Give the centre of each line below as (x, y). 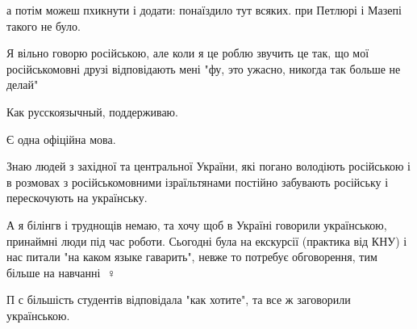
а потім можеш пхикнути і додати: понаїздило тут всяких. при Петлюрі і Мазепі (204, 10)
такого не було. (44, 25)
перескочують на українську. (77, 198)
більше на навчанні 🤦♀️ (61, 272)
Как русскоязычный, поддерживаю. (92, 111)
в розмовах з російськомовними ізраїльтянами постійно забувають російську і (198, 181)
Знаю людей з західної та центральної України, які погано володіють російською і (208, 166)
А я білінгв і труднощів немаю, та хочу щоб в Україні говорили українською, (197, 224)
